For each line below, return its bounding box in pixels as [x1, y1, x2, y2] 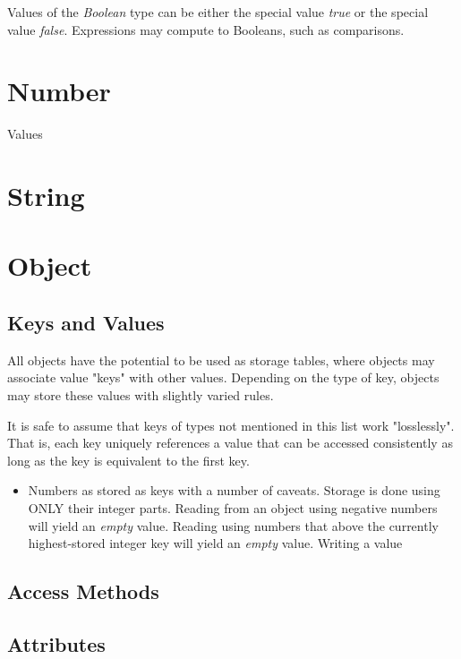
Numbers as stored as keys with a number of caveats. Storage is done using [28, 481, 440, 500]
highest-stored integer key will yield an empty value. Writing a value [28, 534, 403, 552]
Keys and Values [7, 309, 165, 337]
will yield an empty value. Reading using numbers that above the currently [28, 516, 439, 535]
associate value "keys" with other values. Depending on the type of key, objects [7, 368, 440, 387]
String [7, 177, 85, 214]
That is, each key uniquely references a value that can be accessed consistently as [7, 433, 453, 452]
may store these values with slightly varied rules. [7, 386, 274, 405]
